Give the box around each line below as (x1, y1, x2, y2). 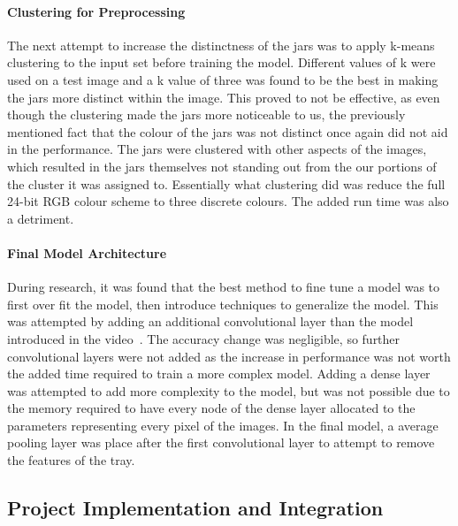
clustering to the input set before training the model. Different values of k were (7, 53, 436, 72)
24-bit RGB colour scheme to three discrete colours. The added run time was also (7, 192, 449, 210)
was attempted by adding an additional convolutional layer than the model (7, 312, 414, 331)
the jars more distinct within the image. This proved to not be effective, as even (7, 88, 440, 106)
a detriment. (7, 209, 74, 227)
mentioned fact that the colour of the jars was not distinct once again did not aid (7, 122, 448, 141)
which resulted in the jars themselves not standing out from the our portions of (7, 156, 437, 175)
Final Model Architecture (7, 243, 167, 262)
